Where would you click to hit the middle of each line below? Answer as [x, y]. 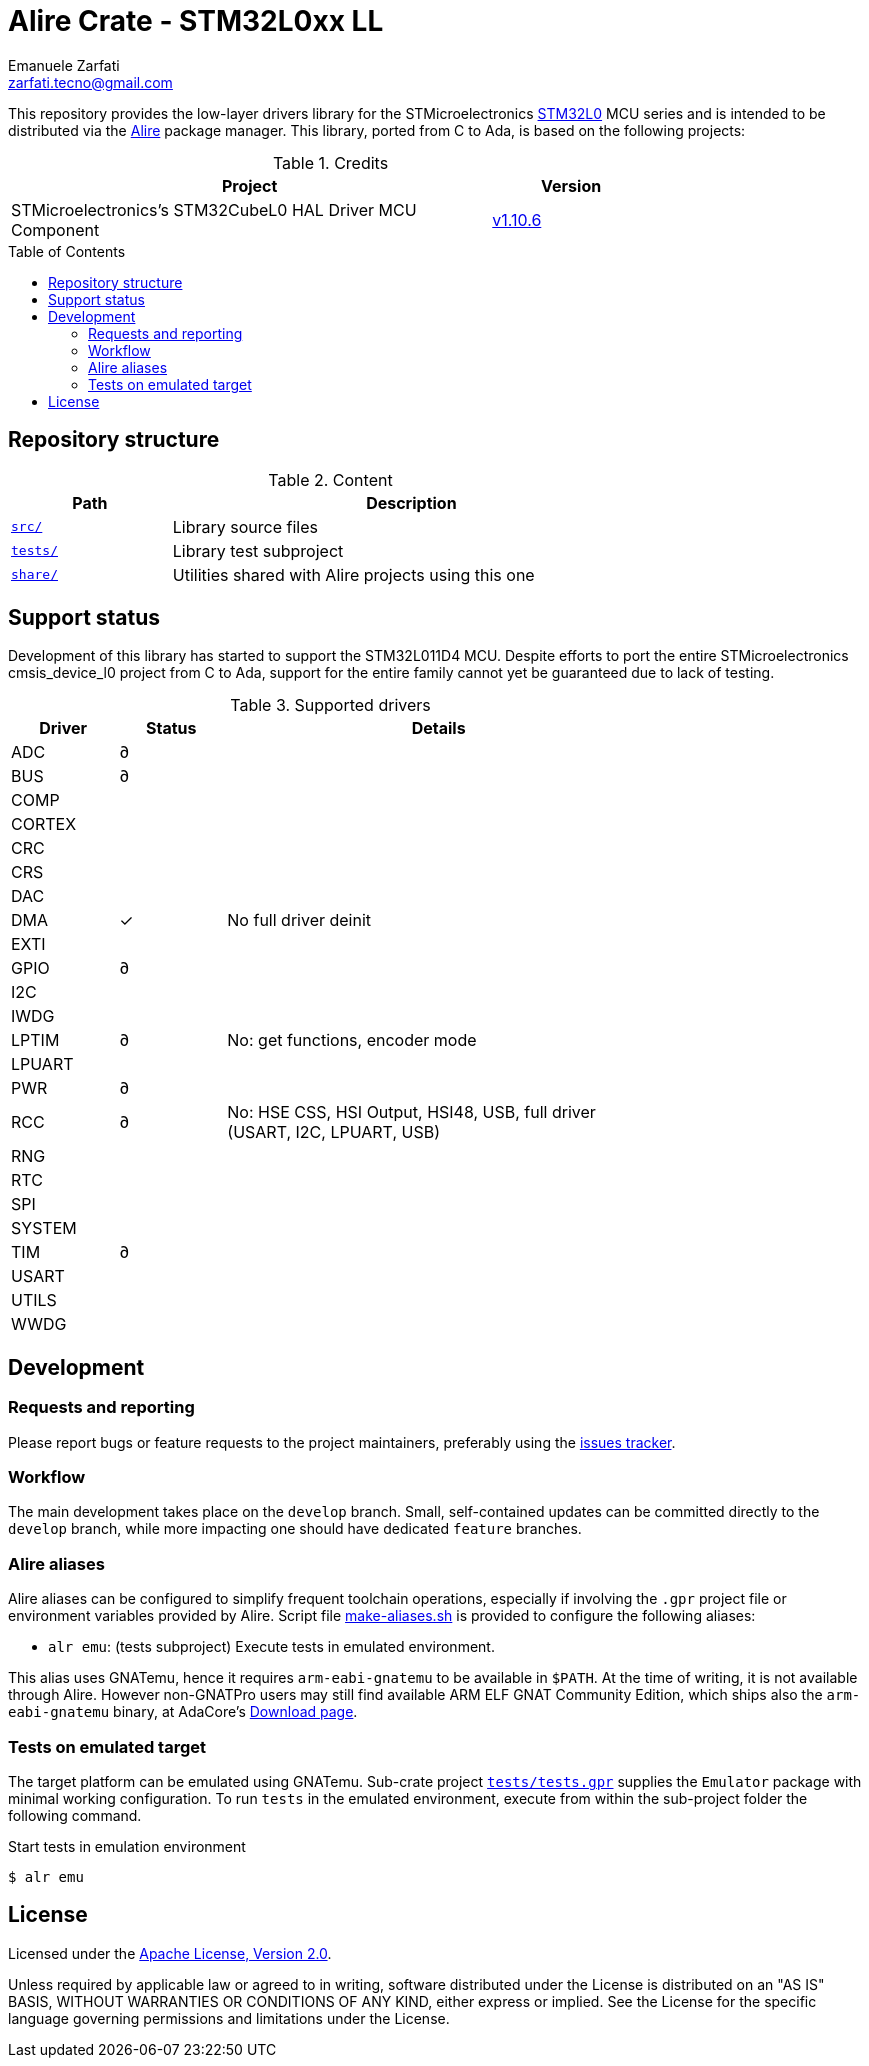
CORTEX [44, 824]
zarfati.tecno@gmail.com [90, 82]
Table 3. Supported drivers [330, 705]
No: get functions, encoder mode [352, 1040]
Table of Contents [67, 251]
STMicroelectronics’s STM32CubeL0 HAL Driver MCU [214, 209]
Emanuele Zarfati [64, 65]
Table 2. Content [330, 479]
